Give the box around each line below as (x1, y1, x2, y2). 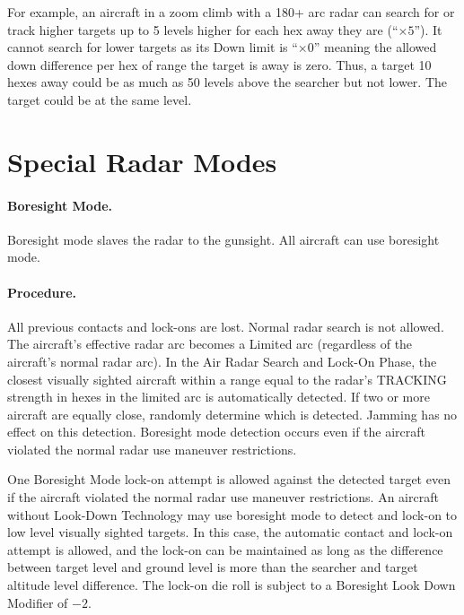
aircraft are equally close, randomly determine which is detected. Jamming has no (7, 404, 458, 423)
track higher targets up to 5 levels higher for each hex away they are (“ (7, 20, 398, 39)
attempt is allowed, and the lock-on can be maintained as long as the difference (7, 540, 443, 559)
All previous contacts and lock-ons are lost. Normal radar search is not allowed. (7, 316, 444, 335)
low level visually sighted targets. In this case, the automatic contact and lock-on (7, 523, 453, 541)
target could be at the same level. (7, 90, 192, 108)
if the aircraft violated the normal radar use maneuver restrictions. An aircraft (7, 488, 439, 507)
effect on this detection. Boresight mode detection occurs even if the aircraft (7, 422, 426, 441)
